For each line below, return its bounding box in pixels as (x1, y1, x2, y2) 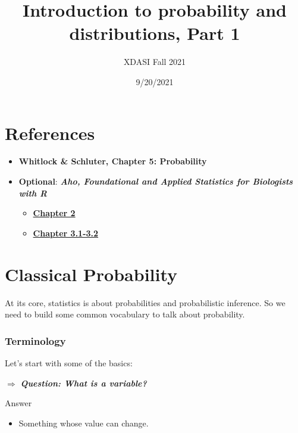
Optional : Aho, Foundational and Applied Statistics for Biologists (18, 175, 293, 188)
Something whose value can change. (18, 416, 149, 429)
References (5, 120, 95, 145)
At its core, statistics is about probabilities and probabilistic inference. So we (5, 296, 286, 309)
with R (18, 186, 48, 199)
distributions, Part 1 (69, 21, 240, 45)
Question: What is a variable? (20, 376, 147, 389)
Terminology (5, 333, 66, 348)
